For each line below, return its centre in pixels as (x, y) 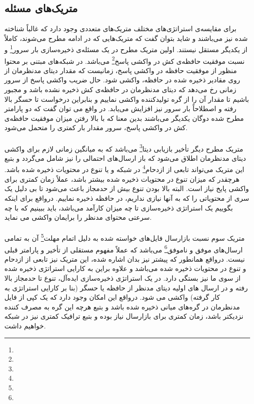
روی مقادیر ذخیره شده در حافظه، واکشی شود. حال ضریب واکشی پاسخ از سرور (122, 80)
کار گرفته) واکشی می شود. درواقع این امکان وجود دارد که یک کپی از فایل (112, 297)
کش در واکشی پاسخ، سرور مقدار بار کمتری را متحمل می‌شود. (96, 127)
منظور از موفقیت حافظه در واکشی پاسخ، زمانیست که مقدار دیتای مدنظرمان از (121, 70)
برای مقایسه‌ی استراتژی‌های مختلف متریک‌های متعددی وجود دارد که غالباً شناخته (120, 29)
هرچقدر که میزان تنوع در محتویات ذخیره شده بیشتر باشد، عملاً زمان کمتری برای (122, 179)
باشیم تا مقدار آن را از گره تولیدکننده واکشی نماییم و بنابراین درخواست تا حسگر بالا (127, 99)
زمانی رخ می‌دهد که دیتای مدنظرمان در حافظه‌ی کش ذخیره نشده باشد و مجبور (120, 89)
